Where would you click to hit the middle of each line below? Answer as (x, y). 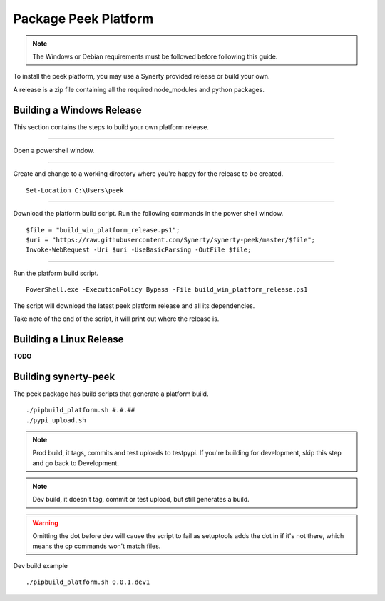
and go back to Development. (76, 463)
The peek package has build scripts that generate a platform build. (111, 394)
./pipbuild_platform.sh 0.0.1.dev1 (88, 582)
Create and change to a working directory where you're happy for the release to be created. (148, 174)
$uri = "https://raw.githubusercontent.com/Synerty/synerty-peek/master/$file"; (171, 240)
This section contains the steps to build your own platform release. (111, 127)
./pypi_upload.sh (56, 420)
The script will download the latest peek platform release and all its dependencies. (134, 306)
